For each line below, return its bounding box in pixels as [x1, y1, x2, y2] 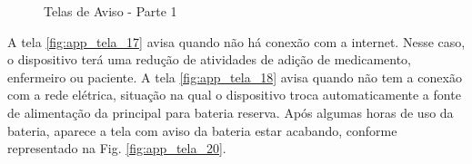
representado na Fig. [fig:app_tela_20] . [7, 139, 226, 158]
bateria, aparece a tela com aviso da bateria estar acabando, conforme [7, 121, 397, 140]
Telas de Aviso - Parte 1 [44, 2, 177, 20]
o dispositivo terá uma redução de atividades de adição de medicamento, [7, 50, 412, 69]
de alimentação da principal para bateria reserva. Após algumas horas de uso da [7, 102, 454, 121]
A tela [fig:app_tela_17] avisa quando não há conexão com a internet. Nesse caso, [7, 32, 466, 51]
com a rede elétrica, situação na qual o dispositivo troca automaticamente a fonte [7, 85, 461, 104]
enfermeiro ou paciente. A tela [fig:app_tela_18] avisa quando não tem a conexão [7, 67, 462, 86]
